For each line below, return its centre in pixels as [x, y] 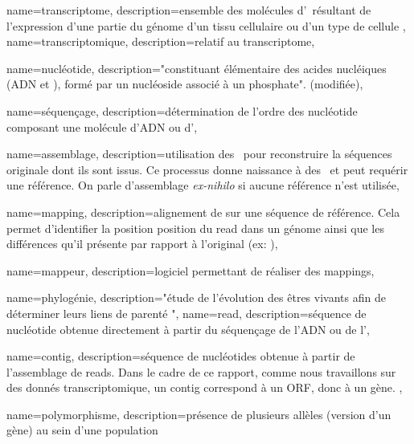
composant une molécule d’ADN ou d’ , [102, 126]
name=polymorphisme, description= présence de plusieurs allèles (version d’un [199, 414]
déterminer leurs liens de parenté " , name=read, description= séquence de [187, 313]
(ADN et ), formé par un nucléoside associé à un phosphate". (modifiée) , [185, 84]
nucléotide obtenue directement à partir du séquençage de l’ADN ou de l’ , [188, 329]
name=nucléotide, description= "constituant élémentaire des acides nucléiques [197, 68]
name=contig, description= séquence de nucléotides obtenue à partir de [181, 356]
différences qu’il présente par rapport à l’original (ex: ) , [142, 244]
